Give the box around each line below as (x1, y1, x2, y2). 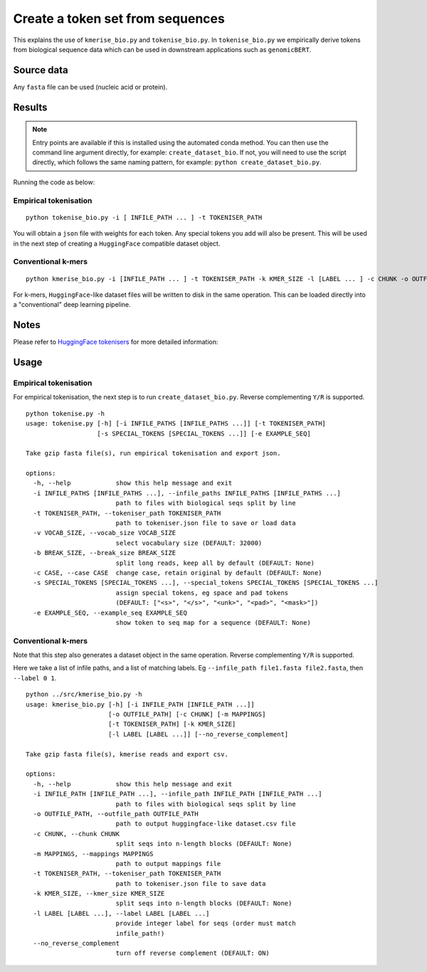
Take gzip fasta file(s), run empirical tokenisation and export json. (26, 449, 281, 458)
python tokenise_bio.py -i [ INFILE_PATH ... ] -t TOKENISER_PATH (26, 213, 263, 221)
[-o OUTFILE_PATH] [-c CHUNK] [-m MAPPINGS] (107, 710, 266, 719)
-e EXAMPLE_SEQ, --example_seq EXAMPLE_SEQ (33, 608, 188, 617)
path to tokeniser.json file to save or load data (115, 519, 296, 527)
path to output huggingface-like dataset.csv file (115, 820, 296, 828)
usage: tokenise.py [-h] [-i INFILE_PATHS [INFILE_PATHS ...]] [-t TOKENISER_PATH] (26, 420, 327, 428)
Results (13, 101, 48, 113)
